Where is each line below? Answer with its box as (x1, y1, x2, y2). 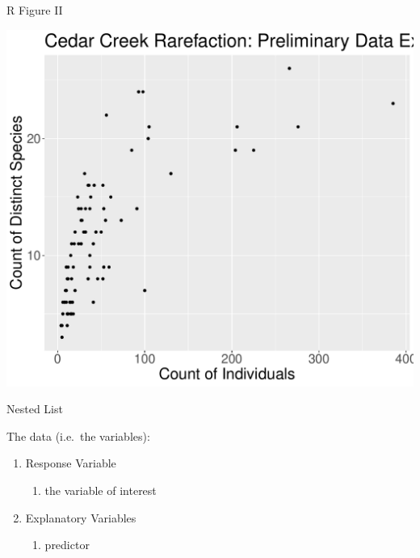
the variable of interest (44, 481, 157, 498)
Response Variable (25, 454, 116, 471)
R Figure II (6, 2, 63, 18)
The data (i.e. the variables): (6, 427, 150, 444)
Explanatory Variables (25, 509, 136, 526)
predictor (44, 536, 90, 553)
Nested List (6, 400, 63, 417)
